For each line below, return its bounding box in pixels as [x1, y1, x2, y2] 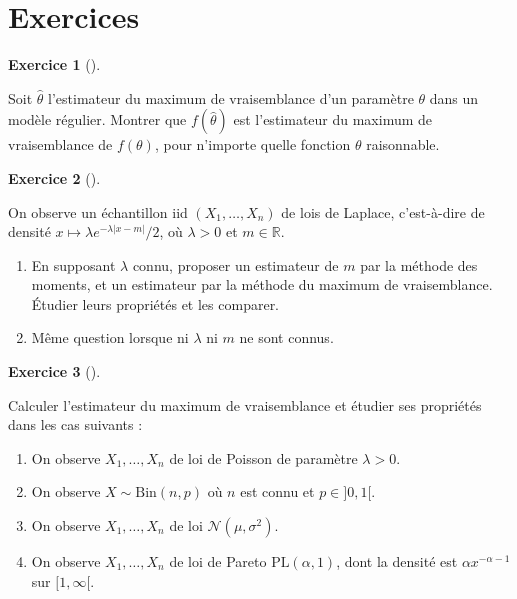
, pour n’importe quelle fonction [154, 134, 351, 155]
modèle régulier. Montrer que [8, 109, 187, 130]
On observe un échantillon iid [8, 201, 188, 222]
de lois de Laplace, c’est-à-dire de [281, 201, 485, 222]
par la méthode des [360, 254, 478, 275]
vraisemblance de [8, 134, 113, 155]
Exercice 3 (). [8, 361, 101, 382]
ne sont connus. [239, 327, 334, 348]
